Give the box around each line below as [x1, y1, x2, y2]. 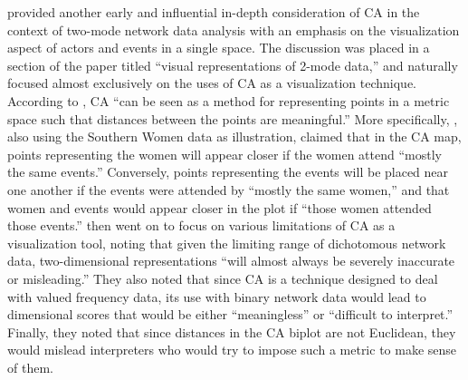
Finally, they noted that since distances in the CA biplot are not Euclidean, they [7, 322, 456, 341]
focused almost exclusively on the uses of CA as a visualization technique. [7, 73, 417, 93]
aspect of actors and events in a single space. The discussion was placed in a [7, 38, 430, 57]
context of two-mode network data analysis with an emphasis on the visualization [7, 20, 460, 39]
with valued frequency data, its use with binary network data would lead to [7, 287, 426, 306]
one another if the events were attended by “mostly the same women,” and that [7, 180, 450, 199]
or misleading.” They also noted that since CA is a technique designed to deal [7, 268, 438, 287]
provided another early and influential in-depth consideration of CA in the [7, 3, 420, 21]
